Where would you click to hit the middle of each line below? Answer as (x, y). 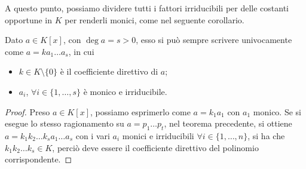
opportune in (29, 19)
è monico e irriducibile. (125, 91)
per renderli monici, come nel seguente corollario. (154, 19)
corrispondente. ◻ (39, 159)
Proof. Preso (27, 111)
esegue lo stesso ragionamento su (65, 123)
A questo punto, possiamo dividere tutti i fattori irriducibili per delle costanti (147, 8)
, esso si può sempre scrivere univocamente (214, 40)
